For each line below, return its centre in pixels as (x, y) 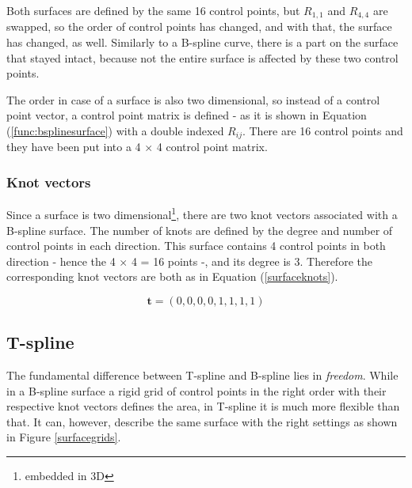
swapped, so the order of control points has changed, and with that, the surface (199, 26)
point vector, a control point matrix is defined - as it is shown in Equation (187, 115)
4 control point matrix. (212, 147)
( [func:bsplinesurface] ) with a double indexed (115, 131)
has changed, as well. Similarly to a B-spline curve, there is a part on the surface (202, 42)
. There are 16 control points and (322, 131)
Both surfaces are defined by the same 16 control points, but (153, 10)
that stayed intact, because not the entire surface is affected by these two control (202, 57)
